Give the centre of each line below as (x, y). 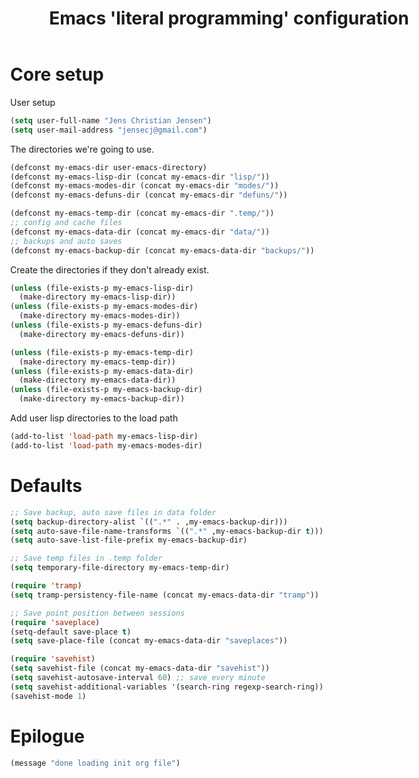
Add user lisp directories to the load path (94, 418)
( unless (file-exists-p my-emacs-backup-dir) (106, 390)
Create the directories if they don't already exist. (110, 269)
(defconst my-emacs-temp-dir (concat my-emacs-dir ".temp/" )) (142, 213)
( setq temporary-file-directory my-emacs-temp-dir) (120, 568)
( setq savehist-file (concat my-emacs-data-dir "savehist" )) (140, 668)
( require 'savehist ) (53, 659)
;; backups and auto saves (66, 241)
